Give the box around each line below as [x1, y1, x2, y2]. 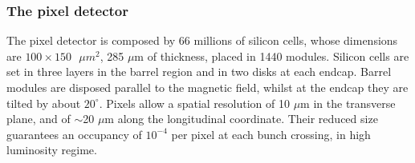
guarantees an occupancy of [6, 125, 142, 142]
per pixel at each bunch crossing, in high [171, 125, 371, 142]
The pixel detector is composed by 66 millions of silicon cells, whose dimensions [6, 32, 398, 49]
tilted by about [6, 94, 81, 111]
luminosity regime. [6, 141, 97, 158]
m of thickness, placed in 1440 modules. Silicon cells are [134, 47, 409, 64]
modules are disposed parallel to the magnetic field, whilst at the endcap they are [6, 79, 409, 95]
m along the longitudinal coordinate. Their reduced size [104, 110, 378, 127]
